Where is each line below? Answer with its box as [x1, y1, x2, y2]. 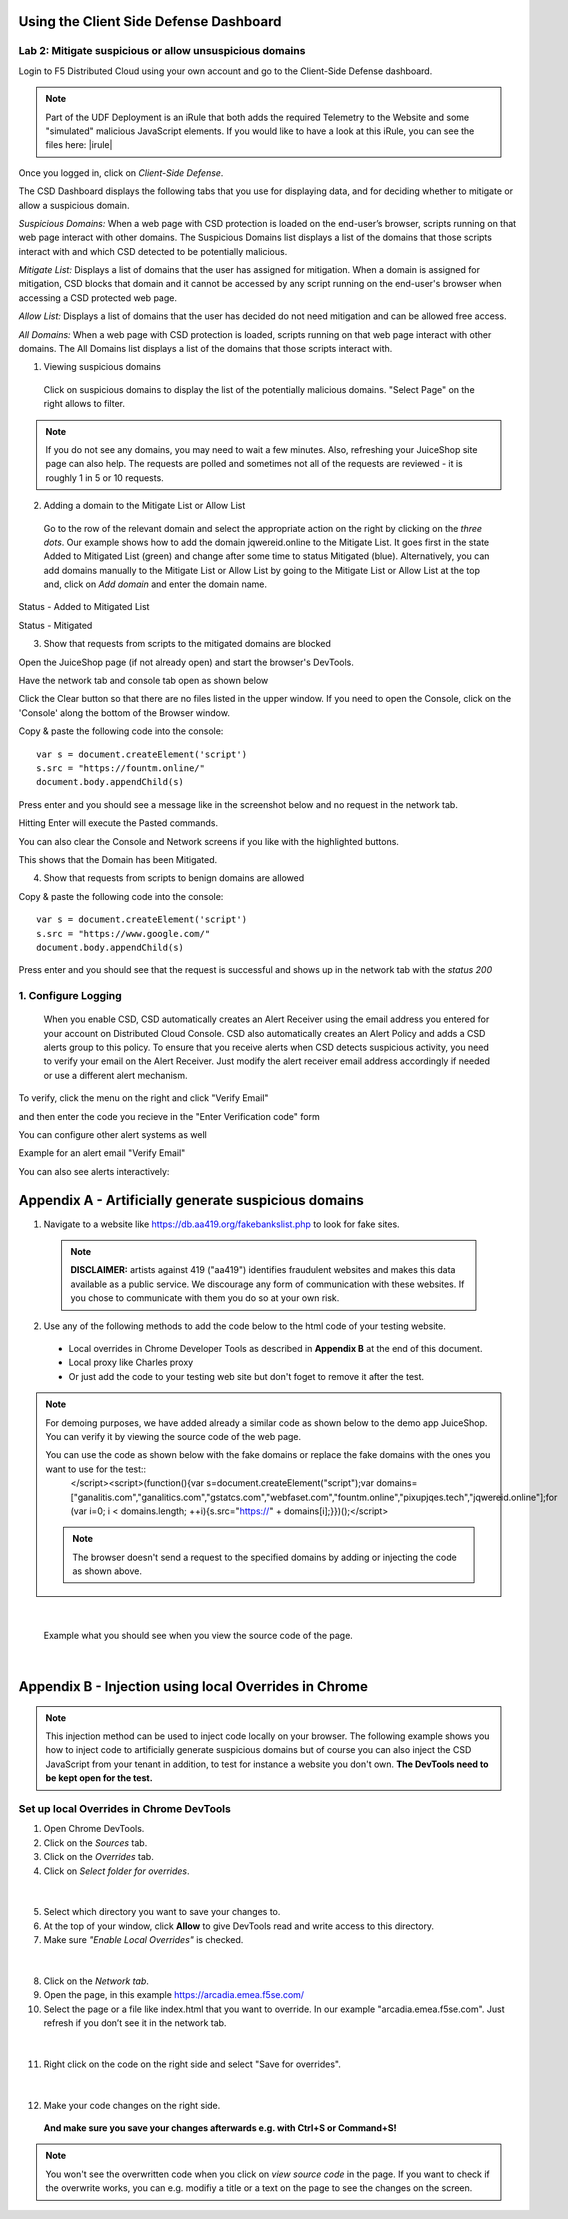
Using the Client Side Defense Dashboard [18, 13, 282, 30]
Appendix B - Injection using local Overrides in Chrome [18, 1678, 369, 1695]
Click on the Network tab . [43, 1975, 150, 1987]
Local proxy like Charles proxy [68, 1356, 194, 1369]
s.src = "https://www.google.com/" [36, 928, 211, 939]
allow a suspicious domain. [18, 199, 130, 211]
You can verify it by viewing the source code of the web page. [45, 1430, 302, 1442]
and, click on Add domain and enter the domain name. [43, 578, 268, 590]
